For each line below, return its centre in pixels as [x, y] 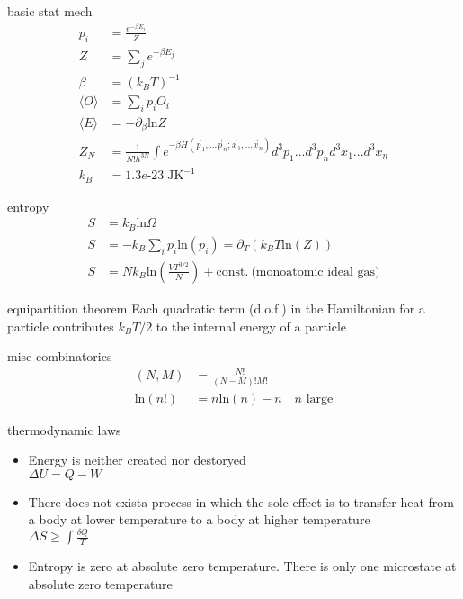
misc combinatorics [60, 356]
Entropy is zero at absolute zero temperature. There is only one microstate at [242, 566]
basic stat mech [50, 11]
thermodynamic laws [64, 429]
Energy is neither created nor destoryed [137, 460]
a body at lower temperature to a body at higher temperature [199, 519]
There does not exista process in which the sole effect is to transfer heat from [241, 501]
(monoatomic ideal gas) [316, 272]
